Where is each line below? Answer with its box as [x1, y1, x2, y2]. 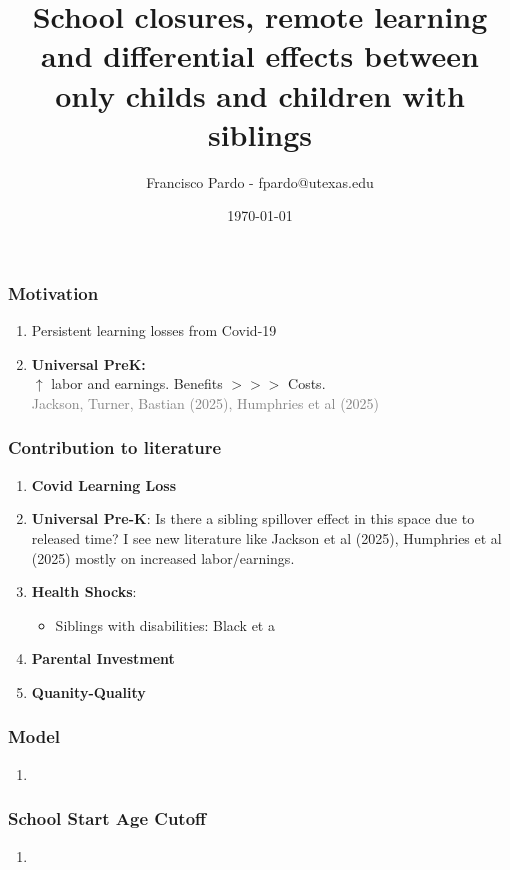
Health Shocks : [31, 581, 137, 602]
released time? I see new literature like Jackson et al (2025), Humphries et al [31, 527, 502, 548]
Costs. [288, 373, 326, 394]
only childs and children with [55, 74, 465, 115]
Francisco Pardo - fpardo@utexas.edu [146, 171, 374, 192]
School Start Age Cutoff [8, 806, 207, 831]
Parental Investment [31, 648, 175, 669]
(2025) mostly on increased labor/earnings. [31, 547, 295, 568]
